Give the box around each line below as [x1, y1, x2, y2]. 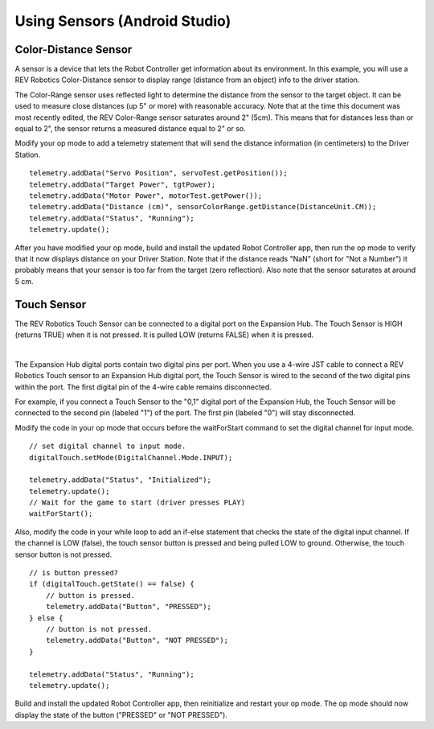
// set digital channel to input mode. [29, 442, 186, 451]
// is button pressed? [29, 568, 119, 578]
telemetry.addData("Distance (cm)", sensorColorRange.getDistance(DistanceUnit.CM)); [29, 202, 377, 212]
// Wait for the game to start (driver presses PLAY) [29, 498, 245, 507]
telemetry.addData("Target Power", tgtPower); [29, 179, 216, 189]
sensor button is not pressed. [14, 550, 113, 559]
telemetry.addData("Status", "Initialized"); [29, 476, 212, 484]
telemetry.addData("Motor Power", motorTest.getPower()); [29, 191, 263, 200]
